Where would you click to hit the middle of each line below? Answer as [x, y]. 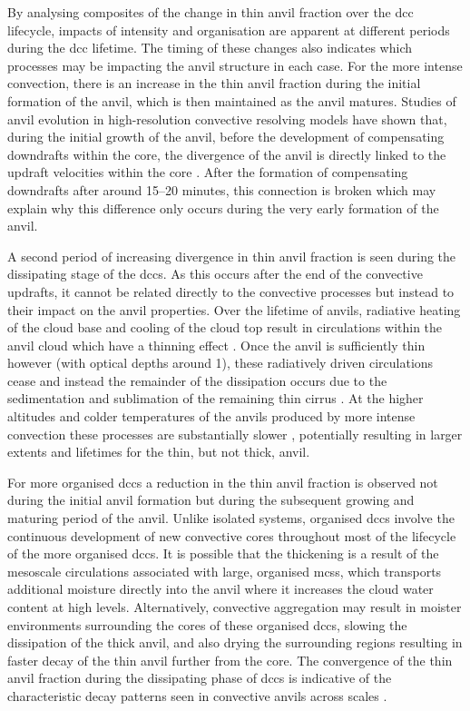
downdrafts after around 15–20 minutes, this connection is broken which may [222, 189]
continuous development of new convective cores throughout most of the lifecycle [232, 535]
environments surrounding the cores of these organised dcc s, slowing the [207, 624]
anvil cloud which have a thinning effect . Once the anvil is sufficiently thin [216, 345]
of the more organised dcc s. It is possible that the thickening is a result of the [223, 553]
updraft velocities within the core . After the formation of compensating [208, 172]
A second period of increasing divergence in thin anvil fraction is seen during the [232, 256]
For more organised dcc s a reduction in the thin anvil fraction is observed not [223, 482]
